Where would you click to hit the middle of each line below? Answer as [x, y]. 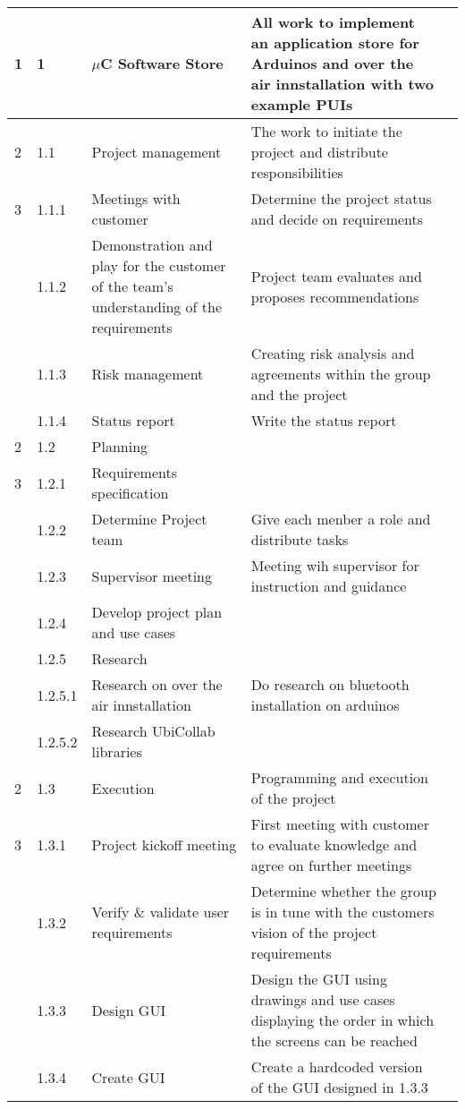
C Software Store [162, 63]
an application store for [335, 43]
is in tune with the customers [342, 912]
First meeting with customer [340, 824]
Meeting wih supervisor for [335, 565]
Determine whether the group [343, 891]
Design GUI [129, 1010]
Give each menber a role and [341, 519]
